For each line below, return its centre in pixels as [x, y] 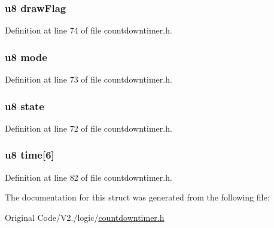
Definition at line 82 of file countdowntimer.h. [89, 177]
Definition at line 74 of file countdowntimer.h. [89, 30]
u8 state [25, 106]
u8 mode [26, 57]
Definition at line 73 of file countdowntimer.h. [89, 79]
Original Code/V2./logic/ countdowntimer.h [85, 217]
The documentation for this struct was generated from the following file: [137, 197]
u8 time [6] [30, 155]
